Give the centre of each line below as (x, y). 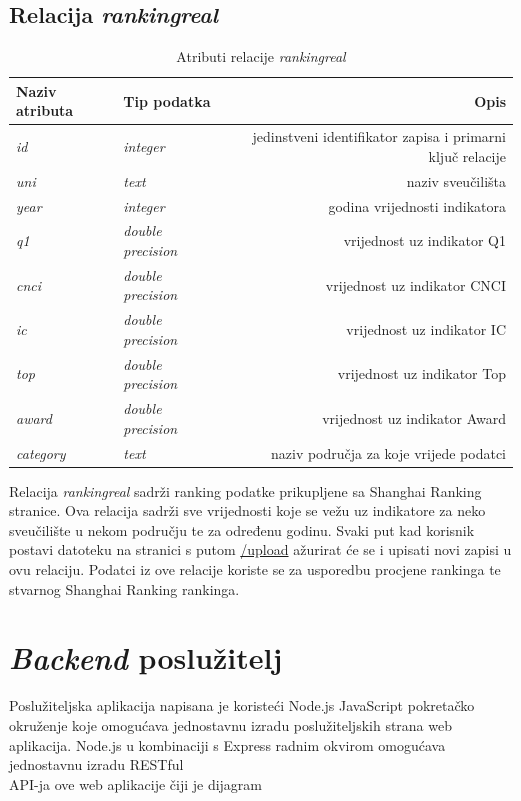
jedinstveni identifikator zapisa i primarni (379, 136)
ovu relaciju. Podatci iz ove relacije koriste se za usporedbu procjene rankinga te (255, 569)
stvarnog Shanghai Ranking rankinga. (124, 588)
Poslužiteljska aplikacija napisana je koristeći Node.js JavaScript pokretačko (242, 705)
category (41, 452)
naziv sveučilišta (456, 180)
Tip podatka (167, 100)
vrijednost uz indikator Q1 (424, 240)
